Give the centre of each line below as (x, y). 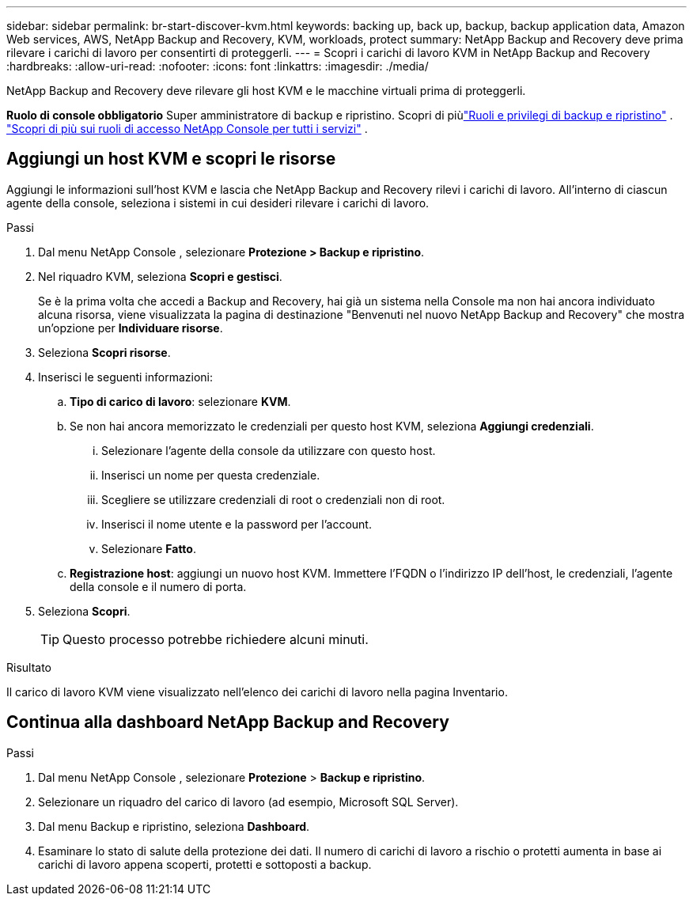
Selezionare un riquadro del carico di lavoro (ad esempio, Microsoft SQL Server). (248, 802)
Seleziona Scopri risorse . (104, 352)
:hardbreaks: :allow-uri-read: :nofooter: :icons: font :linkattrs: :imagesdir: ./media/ (218, 66)
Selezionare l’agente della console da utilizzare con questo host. (269, 450)
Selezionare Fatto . (149, 548)
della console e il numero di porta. (158, 586)
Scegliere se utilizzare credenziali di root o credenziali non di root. (273, 499)
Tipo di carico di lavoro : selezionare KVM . (180, 401)
